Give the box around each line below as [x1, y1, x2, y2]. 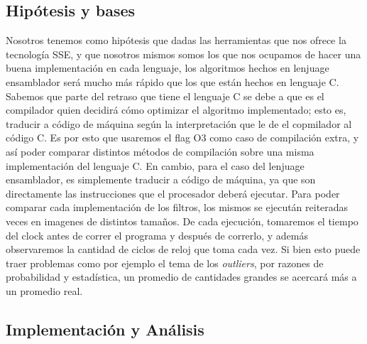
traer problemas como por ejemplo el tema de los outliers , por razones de [6, 255, 324, 270]
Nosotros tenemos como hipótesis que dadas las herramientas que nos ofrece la [6, 33, 346, 48]
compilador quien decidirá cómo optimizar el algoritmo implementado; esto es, [6, 102, 346, 117]
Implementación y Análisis [6, 318, 204, 340]
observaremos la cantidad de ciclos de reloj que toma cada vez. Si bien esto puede [6, 242, 361, 257]
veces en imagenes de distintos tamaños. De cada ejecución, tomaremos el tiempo [6, 213, 358, 228]
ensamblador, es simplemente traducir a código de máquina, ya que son [6, 172, 316, 187]
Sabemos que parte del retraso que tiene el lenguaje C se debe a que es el [6, 88, 324, 103]
